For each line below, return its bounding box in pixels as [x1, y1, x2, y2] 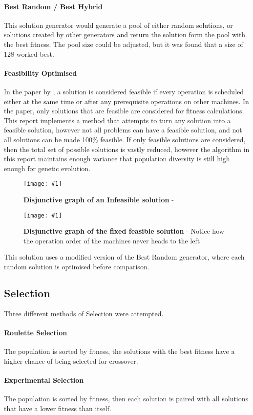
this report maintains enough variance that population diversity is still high [4, 153, 230, 164]
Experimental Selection [4, 374, 84, 385]
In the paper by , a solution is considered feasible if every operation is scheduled [4, 86, 244, 96]
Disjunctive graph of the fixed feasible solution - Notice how [23, 226, 224, 236]
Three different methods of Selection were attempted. [4, 308, 164, 318]
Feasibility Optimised [4, 67, 77, 78]
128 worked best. [4, 48, 54, 59]
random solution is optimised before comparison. [4, 262, 149, 271]
